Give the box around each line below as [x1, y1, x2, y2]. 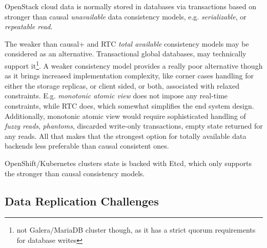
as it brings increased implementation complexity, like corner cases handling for [5, 70, 254, 81]
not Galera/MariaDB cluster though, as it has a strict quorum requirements [16, 224, 256, 235]
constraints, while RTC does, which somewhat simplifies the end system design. [5, 100, 254, 111]
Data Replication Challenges [5, 193, 159, 209]
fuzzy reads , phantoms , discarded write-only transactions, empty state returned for [5, 120, 263, 131]
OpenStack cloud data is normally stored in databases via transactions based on [5, 1, 257, 11]
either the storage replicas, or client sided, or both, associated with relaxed [5, 80, 239, 91]
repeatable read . [5, 21, 53, 32]
